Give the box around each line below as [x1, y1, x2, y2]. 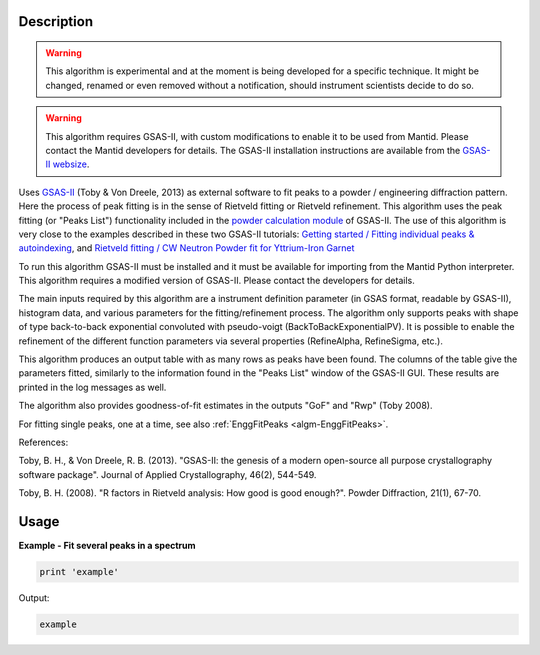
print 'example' [39, 566, 120, 578]
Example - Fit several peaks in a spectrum [18, 540, 196, 552]
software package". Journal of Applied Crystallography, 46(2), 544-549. [18, 468, 317, 480]
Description [18, 13, 94, 30]
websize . [52, 158, 90, 170]
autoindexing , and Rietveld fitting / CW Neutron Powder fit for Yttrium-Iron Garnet [18, 242, 355, 254]
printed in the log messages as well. [18, 381, 167, 393]
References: [18, 436, 69, 448]
